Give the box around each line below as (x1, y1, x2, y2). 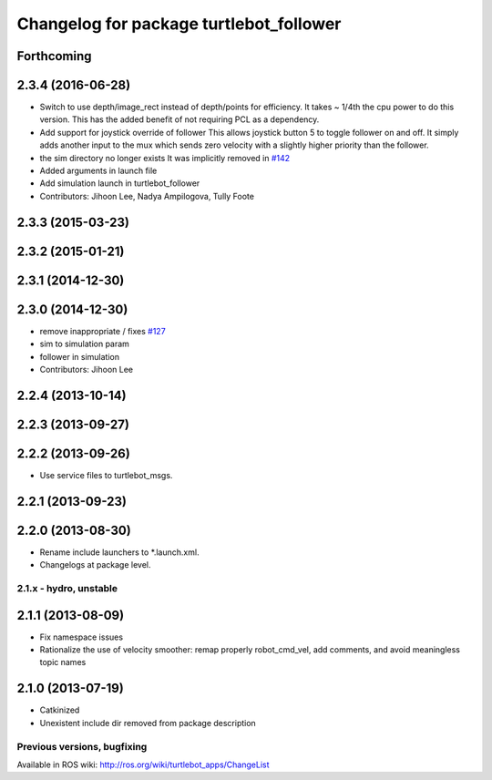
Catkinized (39, 704, 80, 715)
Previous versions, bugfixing (16, 740, 148, 753)
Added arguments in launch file (39, 165, 158, 177)
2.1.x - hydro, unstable (16, 581, 118, 594)
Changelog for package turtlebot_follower (16, 14, 342, 34)
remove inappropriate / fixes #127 (39, 325, 166, 336)
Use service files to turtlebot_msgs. (39, 469, 173, 480)
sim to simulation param (39, 338, 129, 350)
